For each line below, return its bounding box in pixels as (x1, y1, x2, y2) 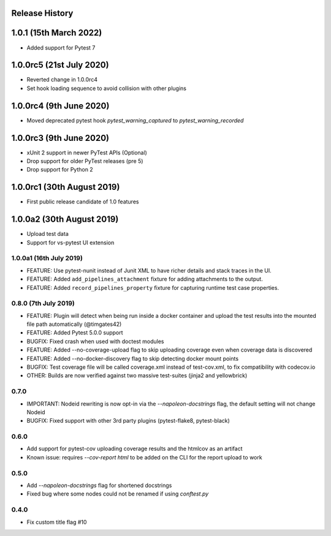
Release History (11, 8, 74, 18)
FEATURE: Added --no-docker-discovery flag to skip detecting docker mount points (26, 355, 239, 362)
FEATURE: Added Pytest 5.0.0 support (26, 329, 123, 336)
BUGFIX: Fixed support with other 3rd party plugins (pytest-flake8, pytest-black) (26, 417, 230, 425)
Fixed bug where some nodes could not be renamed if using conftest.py (26, 490, 209, 497)
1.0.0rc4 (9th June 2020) (11, 100, 110, 111)
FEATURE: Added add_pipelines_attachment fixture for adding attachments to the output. (26, 276, 263, 283)
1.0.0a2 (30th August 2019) (11, 214, 119, 225)
